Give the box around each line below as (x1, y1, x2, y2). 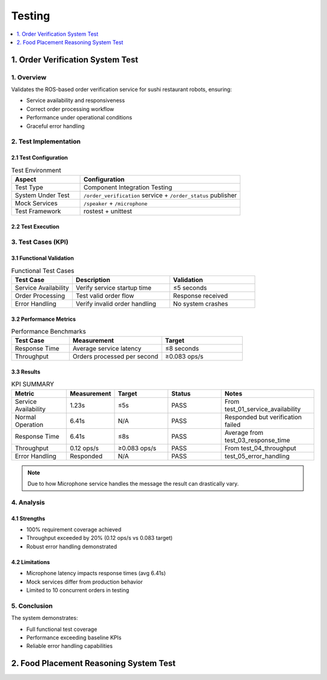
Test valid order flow (76, 291, 134, 300)
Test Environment (11, 166, 62, 174)
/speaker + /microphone (84, 199, 148, 207)
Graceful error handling (26, 122, 85, 130)
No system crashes (173, 299, 228, 308)
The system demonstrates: (11, 614, 78, 622)
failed (224, 420, 241, 429)
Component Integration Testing (84, 183, 173, 191)
